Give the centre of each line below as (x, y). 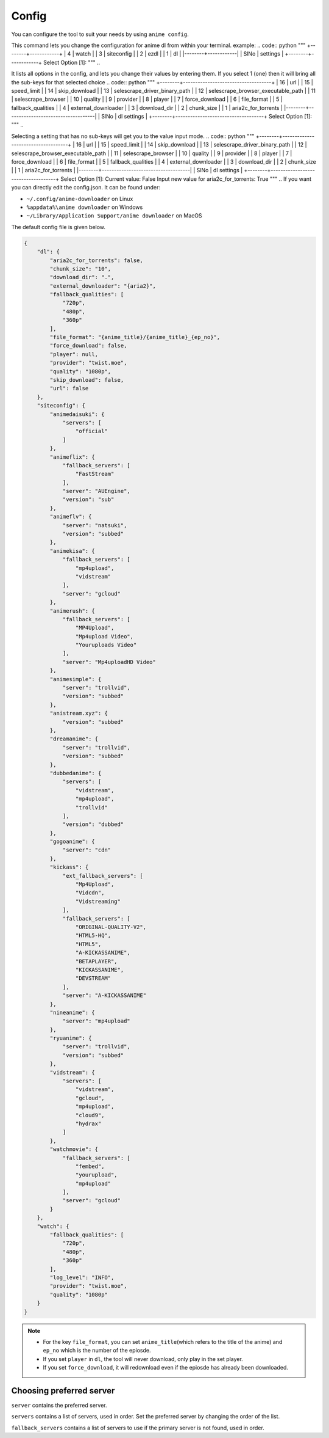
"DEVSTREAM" (93, 978)
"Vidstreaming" (98, 901)
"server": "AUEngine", (96, 491)
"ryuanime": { (71, 1038)
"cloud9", (90, 1115)
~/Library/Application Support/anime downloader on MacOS (114, 216)
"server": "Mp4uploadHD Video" (109, 662)
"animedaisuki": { (77, 414)
